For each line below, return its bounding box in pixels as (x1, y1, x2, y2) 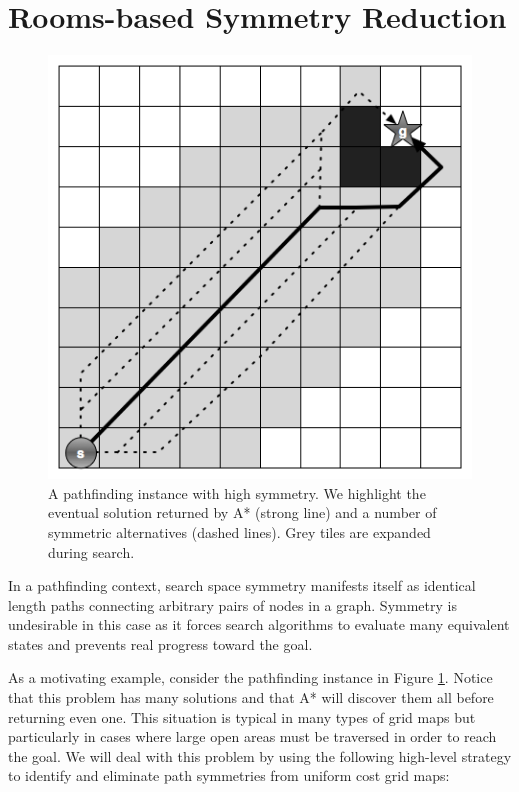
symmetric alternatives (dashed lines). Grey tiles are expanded (48, 521, 431, 542)
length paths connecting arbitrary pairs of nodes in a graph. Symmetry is (8, 594, 457, 615)
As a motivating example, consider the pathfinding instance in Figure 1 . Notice (8, 667, 493, 688)
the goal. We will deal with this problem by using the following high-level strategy (8, 745, 512, 766)
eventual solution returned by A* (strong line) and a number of (48, 502, 437, 523)
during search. (48, 541, 135, 562)
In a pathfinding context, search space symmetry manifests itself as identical (8, 575, 476, 596)
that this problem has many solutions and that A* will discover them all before (8, 687, 494, 708)
